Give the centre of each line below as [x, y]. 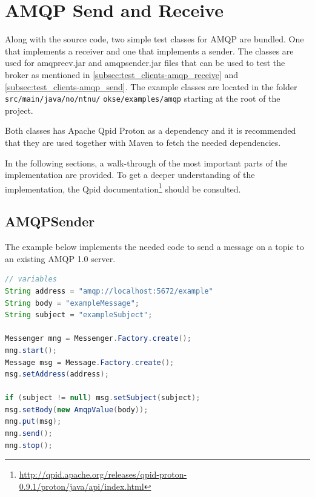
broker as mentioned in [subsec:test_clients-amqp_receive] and [122, 74]
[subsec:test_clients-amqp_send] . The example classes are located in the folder [151, 86]
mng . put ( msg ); [33, 422]
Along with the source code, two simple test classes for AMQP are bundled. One [154, 39]
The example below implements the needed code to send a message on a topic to [154, 247]
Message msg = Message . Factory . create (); [90, 362]
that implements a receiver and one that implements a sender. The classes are [149, 51]
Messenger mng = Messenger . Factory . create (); [98, 339]
